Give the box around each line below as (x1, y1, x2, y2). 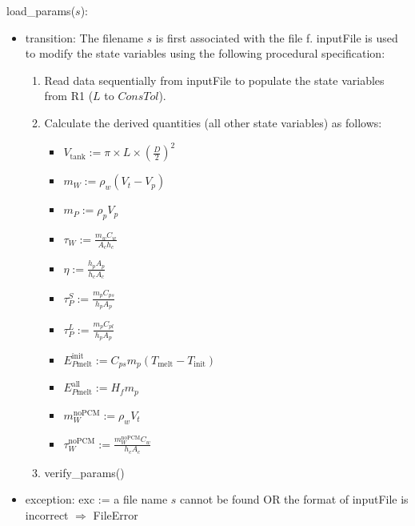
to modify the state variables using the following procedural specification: (25, 45, 385, 62)
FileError (93, 506, 138, 523)
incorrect (25, 506, 69, 523)
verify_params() (44, 464, 125, 480)
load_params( (6, 2, 76, 18)
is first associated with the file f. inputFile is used (155, 29, 398, 46)
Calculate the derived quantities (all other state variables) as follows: (44, 114, 382, 130)
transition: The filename (25, 29, 143, 46)
